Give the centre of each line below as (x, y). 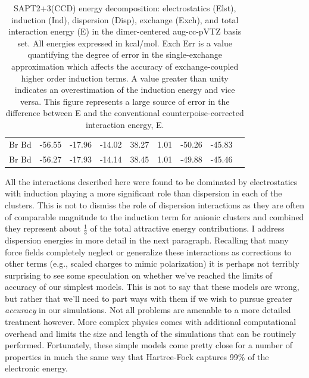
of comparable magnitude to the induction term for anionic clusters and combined (154, 216)
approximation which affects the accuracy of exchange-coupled (125, 66)
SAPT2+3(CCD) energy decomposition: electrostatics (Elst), (125, 8)
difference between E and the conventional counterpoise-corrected (125, 113)
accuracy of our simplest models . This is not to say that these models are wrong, (152, 287)
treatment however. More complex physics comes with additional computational (151, 322)
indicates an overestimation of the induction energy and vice (125, 90)
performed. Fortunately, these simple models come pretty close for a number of (149, 345)
